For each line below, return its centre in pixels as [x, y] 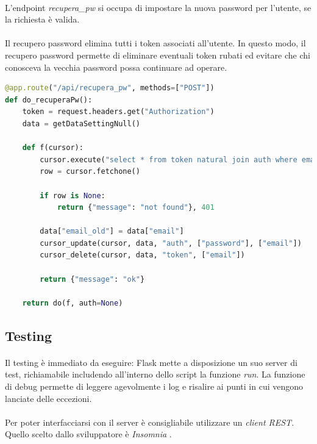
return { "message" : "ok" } [92, 279]
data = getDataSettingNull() [81, 124]
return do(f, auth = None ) [73, 303]
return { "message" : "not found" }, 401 [136, 208]
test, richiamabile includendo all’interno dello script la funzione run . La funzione [155, 374]
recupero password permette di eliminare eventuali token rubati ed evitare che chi [158, 55]
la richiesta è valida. [42, 19]
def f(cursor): [53, 148]
